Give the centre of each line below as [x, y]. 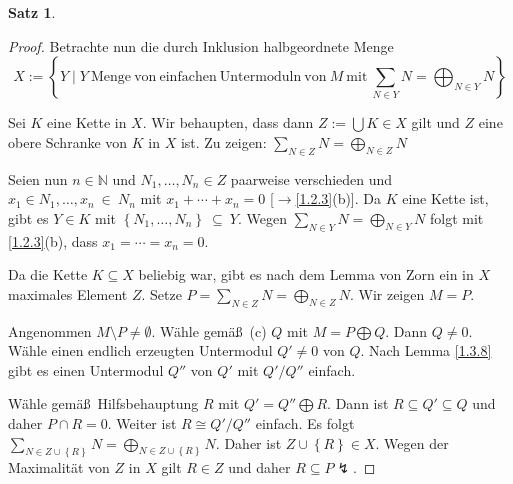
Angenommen [50, 330]
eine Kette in [87, 122]
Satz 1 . [32, 12]
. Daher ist [248, 442]
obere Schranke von [68, 141]
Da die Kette [48, 274]
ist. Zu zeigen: [223, 141]
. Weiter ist [142, 422]
